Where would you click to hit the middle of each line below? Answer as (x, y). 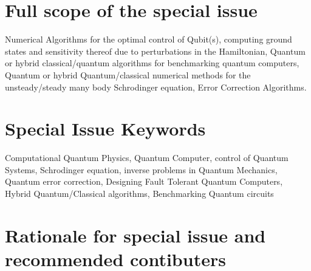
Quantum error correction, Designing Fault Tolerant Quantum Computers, (144, 181)
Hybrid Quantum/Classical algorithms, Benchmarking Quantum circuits (139, 193)
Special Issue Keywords (105, 129)
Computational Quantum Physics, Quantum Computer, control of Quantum (147, 158)
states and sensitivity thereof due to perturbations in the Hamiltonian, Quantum (155, 51)
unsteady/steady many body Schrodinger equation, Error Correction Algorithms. (156, 87)
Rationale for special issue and (135, 235)
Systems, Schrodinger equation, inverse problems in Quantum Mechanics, (141, 169)
